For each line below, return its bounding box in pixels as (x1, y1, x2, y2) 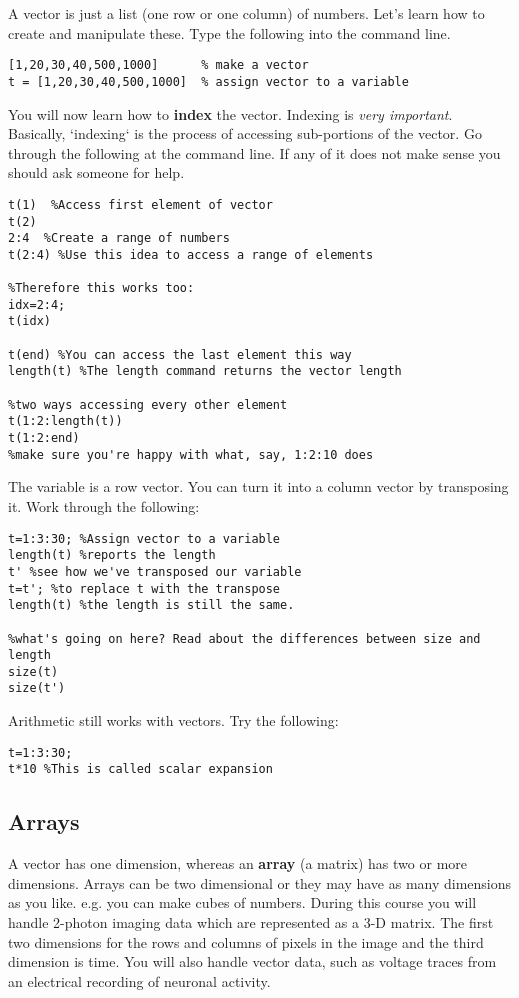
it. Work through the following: (8, 495, 200, 516)
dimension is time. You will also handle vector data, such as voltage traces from (8, 951, 497, 972)
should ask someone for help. (8, 162, 185, 183)
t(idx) (8, 314, 51, 329)
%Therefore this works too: (8, 281, 195, 296)
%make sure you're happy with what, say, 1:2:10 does (8, 447, 374, 462)
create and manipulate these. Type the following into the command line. (8, 22, 451, 43)
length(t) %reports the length (8, 548, 216, 563)
